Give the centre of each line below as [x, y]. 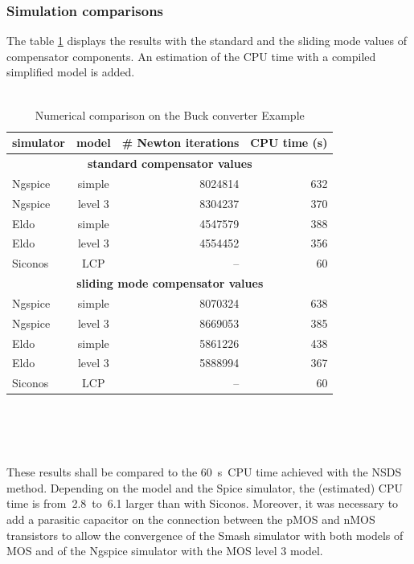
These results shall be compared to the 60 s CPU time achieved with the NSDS [204, 472]
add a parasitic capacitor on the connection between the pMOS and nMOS [191, 519]
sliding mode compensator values [170, 283]
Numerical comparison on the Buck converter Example [170, 114]
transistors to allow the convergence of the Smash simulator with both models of [205, 535]
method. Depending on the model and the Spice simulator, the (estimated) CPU [205, 487]
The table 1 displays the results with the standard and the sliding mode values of [207, 41]
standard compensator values [170, 163]
